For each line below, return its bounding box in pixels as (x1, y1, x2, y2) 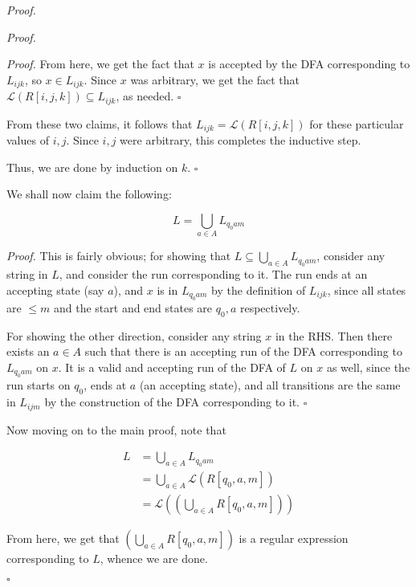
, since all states (327, 281, 406, 298)
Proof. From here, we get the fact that (6, 55, 194, 72)
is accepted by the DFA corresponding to (208, 55, 410, 72)
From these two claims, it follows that (6, 115, 193, 132)
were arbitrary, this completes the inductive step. (120, 132, 361, 149)
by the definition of (211, 281, 306, 298)
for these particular (309, 115, 404, 132)
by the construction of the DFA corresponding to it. (44, 393, 300, 410)
